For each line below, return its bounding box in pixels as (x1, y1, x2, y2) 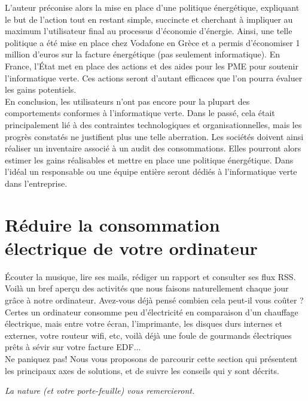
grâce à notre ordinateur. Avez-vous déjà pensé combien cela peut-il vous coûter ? (5, 294, 304, 306)
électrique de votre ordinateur (5, 235, 258, 260)
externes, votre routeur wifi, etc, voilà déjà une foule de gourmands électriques (5, 329, 292, 341)
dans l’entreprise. (5, 177, 68, 189)
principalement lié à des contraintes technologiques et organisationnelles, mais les (5, 118, 302, 130)
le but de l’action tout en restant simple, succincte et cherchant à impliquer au (5, 13, 293, 25)
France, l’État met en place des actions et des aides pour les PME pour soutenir (5, 59, 298, 72)
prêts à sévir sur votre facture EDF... (5, 341, 141, 353)
